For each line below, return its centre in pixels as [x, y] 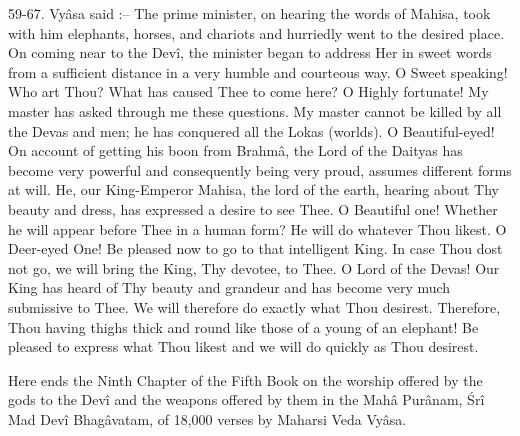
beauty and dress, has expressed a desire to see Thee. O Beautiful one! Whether [253, 208]
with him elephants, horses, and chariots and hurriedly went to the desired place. [256, 32]
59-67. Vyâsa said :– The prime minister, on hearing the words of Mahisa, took [249, 13]
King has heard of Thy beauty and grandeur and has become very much [229, 287]
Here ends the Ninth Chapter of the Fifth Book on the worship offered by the [245, 379]
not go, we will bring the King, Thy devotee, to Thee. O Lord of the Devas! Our [254, 267]
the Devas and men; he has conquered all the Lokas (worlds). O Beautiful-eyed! [251, 130]
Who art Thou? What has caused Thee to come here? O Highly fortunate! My [248, 91]
